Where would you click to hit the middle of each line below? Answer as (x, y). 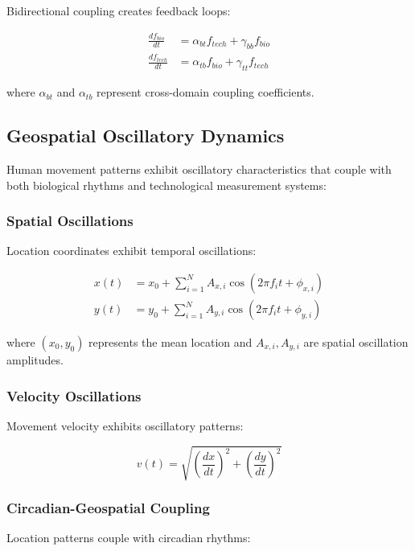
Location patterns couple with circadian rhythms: (129, 538)
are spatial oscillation (356, 342)
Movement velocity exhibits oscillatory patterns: (125, 425)
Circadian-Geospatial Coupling (108, 507)
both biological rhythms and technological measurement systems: (166, 185)
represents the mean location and (171, 342)
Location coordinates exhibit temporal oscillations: (131, 251)
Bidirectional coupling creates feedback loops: (119, 10)
